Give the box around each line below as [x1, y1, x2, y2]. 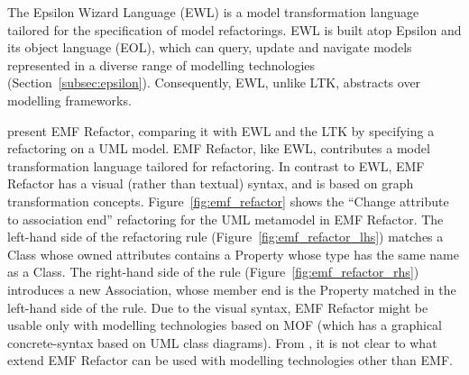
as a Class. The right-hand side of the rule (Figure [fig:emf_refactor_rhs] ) [7, 262, 419, 281]
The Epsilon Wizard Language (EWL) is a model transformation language [7, 3, 419, 21]
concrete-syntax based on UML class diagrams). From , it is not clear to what [7, 333, 437, 352]
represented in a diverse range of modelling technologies [7, 55, 316, 74]
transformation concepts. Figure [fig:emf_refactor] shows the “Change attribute [7, 191, 449, 210]
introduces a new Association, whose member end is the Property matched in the [7, 279, 456, 298]
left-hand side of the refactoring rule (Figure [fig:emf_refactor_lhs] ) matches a [7, 227, 444, 246]
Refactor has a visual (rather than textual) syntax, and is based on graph [7, 174, 414, 193]
